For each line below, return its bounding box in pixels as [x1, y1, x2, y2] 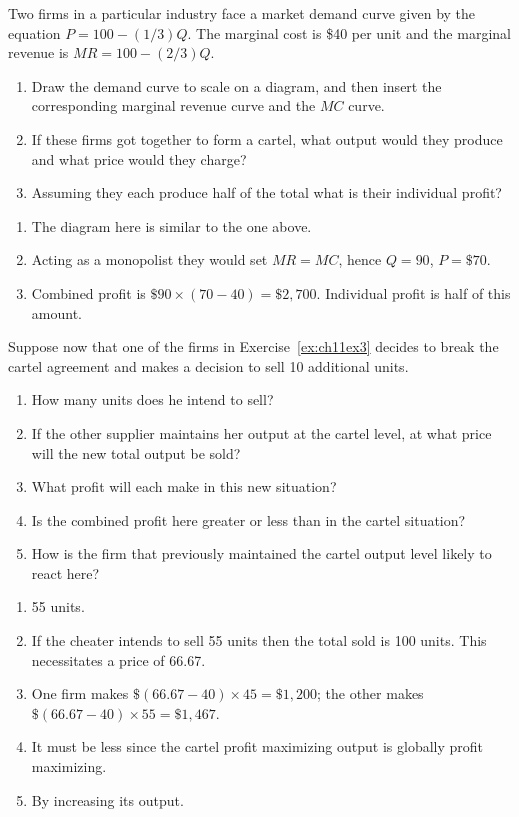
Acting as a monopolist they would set [31, 249, 268, 270]
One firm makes [31, 683, 129, 704]
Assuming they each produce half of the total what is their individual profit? [31, 182, 502, 203]
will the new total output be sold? [31, 442, 241, 463]
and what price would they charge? [31, 148, 247, 169]
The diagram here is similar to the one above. [31, 215, 312, 236]
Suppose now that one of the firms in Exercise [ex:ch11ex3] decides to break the [8, 336, 499, 357]
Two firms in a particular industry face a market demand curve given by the [8, 3, 476, 23]
